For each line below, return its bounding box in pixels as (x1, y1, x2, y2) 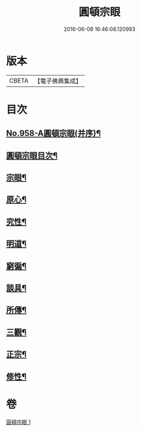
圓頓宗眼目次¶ (6, 150, 58, 161)
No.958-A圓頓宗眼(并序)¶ (6, 129, 101, 139)
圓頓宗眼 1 (6, 418, 31, 426)
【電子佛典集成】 (34, 77, 82, 85)
